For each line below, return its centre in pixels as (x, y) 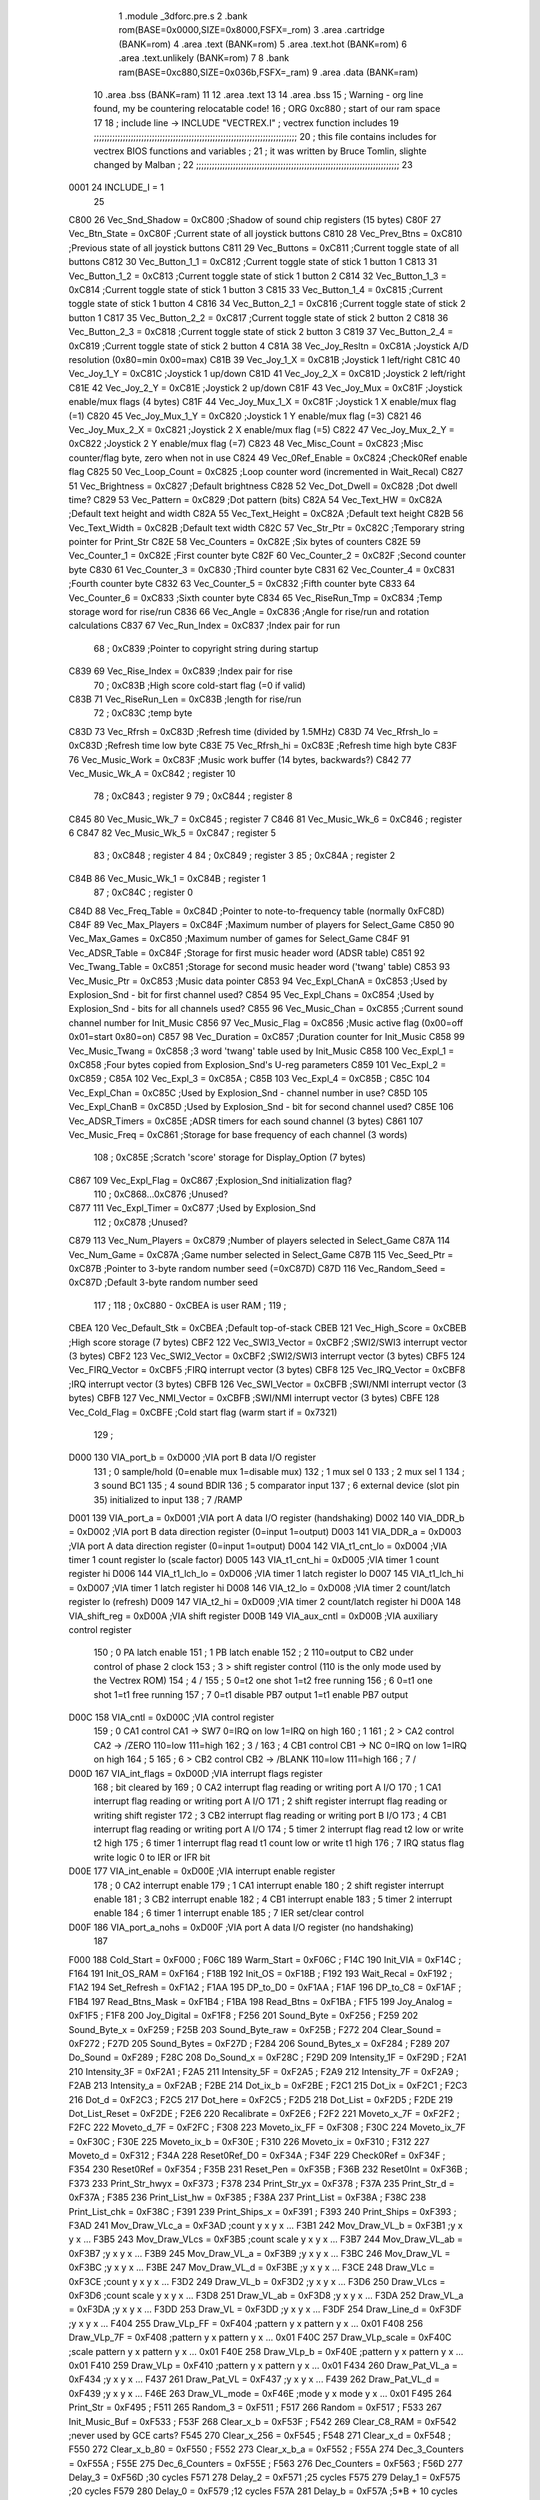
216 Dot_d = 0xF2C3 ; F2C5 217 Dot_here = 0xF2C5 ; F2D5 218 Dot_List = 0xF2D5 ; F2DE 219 (261, 2099)
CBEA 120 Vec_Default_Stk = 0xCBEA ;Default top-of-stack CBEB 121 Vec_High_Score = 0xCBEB (267, 1328)
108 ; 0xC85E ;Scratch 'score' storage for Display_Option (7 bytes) (230, 1157)
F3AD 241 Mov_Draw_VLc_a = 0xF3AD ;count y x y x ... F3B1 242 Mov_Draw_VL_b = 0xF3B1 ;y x (266, 2226)
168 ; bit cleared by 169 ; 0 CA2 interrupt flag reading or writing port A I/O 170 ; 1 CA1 (267, 1787)
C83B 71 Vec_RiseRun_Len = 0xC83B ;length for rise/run (185, 699)
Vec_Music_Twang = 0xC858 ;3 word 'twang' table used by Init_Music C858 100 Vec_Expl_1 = (261, 1051)
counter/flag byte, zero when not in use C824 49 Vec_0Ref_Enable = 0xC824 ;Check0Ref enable (268, 457)
